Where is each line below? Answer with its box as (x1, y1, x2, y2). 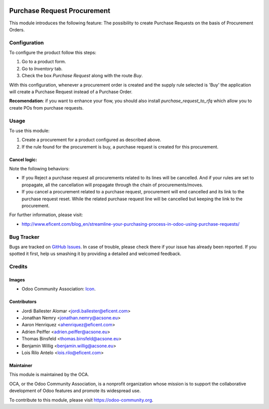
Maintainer (9, 363, 32, 369)
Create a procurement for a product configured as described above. (21, 137, 161, 143)
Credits (9, 263, 27, 270)
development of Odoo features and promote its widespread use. (9, 388, 141, 394)
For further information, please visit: (9, 212, 83, 218)
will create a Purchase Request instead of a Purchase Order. (9, 89, 133, 95)
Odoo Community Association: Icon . (21, 286, 96, 292)
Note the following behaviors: (9, 166, 70, 172)
